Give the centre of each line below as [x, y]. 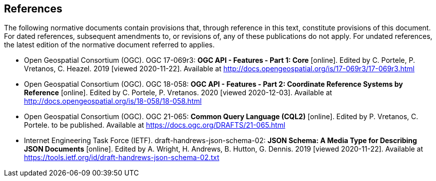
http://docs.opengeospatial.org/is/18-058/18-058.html [113, 101]
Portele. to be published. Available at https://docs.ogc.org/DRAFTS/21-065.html [155, 125]
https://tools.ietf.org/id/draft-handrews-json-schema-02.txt [122, 158]
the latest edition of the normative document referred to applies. [109, 45]
